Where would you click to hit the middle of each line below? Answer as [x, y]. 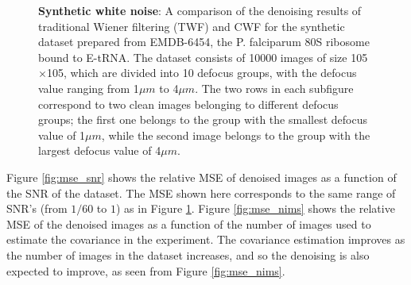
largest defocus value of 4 [100, 150]
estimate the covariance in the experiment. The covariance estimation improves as [206, 239]
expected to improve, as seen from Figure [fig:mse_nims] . [146, 270]
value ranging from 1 [89, 88]
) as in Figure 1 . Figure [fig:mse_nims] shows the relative [255, 208]
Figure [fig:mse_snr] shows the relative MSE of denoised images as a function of [202, 177]
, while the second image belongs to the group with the [236, 135]
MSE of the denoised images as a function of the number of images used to [189, 223]
